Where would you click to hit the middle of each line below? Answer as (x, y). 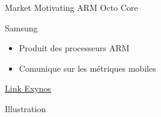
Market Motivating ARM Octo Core (71, 7)
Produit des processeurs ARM (74, 48)
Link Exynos (28, 88)
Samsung (21, 27)
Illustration (26, 108)
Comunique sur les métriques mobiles (87, 68)
